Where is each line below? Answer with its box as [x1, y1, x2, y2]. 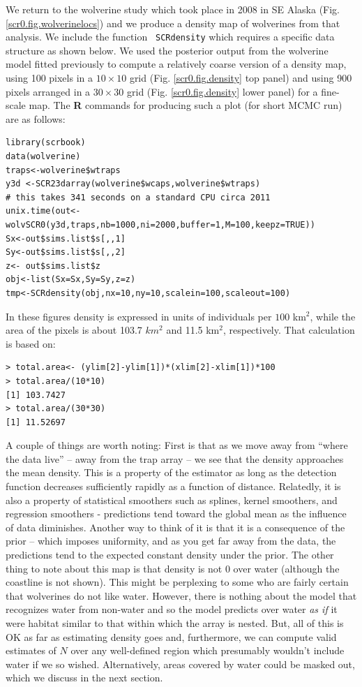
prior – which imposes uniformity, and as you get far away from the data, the [6, 533, 336, 548]
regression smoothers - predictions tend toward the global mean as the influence [6, 506, 347, 521]
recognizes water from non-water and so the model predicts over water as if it [6, 602, 338, 616]
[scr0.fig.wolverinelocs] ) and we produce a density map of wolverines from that [6, 15, 340, 30]
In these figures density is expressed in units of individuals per [6, 309, 272, 323]
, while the [310, 309, 356, 323]
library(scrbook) [6, 138, 86, 148]
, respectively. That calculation [223, 323, 355, 337]
